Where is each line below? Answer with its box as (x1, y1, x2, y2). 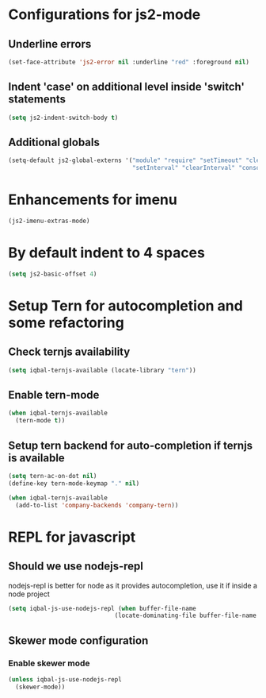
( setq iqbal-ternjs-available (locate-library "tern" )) (8, 366, 196, 374)
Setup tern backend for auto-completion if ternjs (8, 438, 253, 452)
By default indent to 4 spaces (8, 244, 206, 262)
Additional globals (8, 135, 101, 148)
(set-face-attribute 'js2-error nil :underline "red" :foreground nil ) (8, 58, 249, 66)
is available (8, 451, 65, 465)
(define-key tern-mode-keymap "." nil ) (8, 479, 140, 488)
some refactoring (8, 314, 124, 331)
